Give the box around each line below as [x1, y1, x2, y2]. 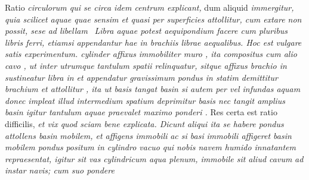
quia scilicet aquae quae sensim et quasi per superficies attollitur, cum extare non [5, 12, 302, 25]
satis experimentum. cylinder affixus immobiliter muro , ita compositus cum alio [5, 48, 297, 60]
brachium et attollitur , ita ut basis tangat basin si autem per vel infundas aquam [5, 83, 301, 95]
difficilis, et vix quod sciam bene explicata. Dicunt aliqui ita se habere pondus [5, 117, 284, 130]
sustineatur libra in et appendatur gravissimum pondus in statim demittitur [5, 71, 278, 83]
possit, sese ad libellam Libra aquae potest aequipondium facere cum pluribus [5, 24, 288, 37]
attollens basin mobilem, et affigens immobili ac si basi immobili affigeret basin [5, 129, 292, 141]
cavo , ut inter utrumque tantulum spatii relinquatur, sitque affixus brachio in [5, 59, 287, 71]
